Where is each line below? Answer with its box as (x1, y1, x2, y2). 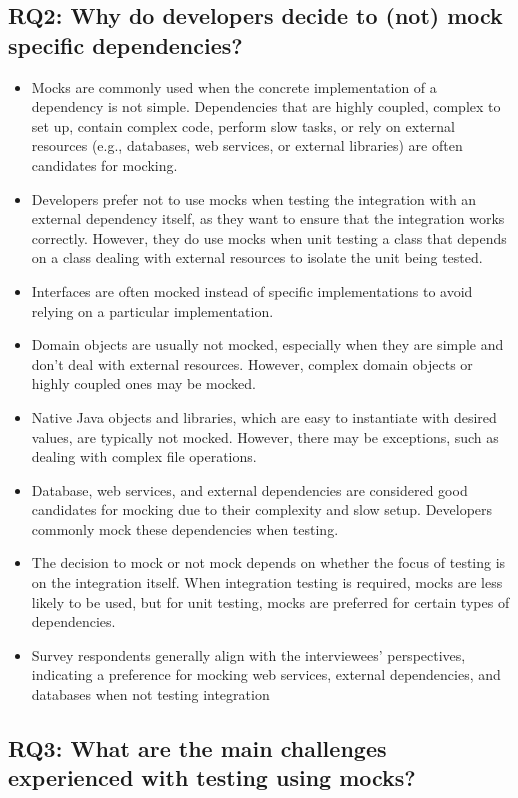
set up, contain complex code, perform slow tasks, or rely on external (31, 115, 456, 136)
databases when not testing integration (31, 684, 270, 705)
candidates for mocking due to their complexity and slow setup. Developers (31, 499, 493, 520)
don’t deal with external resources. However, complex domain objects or (31, 353, 473, 374)
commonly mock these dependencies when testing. (31, 518, 339, 539)
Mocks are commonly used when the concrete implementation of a (31, 76, 437, 97)
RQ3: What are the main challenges (8, 733, 387, 764)
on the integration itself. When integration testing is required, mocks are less (31, 572, 503, 593)
